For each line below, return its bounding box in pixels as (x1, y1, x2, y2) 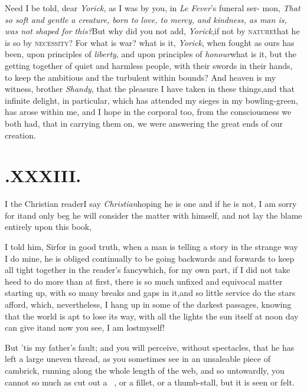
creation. (5, 129, 36, 141)
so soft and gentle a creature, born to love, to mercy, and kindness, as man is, (5, 13, 287, 25)
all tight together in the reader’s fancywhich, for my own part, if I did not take (5, 263, 290, 276)
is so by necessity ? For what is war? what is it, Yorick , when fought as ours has (5, 36, 295, 48)
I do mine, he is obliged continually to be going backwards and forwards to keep (5, 252, 295, 264)
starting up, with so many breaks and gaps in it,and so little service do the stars (5, 286, 296, 299)
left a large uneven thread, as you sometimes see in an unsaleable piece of (5, 353, 270, 365)
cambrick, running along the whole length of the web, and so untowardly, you (5, 364, 285, 376)
